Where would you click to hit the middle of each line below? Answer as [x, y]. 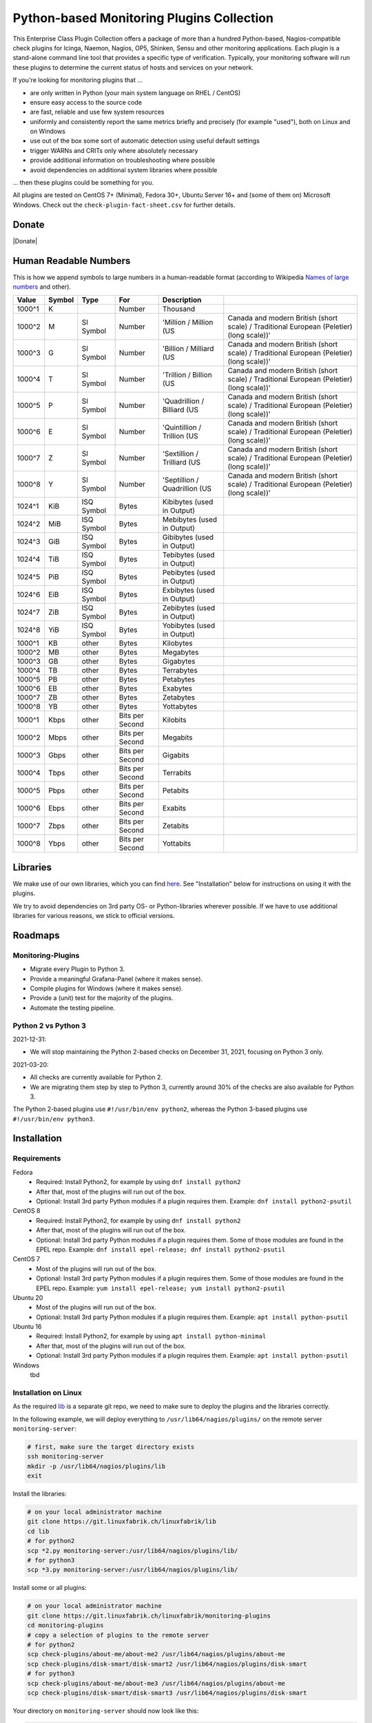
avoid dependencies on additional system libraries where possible [124, 170]
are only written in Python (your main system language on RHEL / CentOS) [135, 92]
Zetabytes [179, 697]
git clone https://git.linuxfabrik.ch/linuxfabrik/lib [122, 1522]
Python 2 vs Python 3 [49, 1026]
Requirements [37, 1159]
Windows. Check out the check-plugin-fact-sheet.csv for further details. [124, 205]
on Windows [48, 132]
